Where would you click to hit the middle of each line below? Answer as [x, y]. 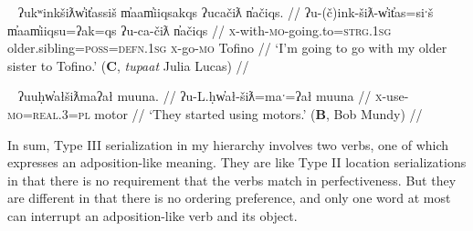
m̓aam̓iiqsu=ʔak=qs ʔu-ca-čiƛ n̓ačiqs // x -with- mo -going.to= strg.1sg [200, 30]
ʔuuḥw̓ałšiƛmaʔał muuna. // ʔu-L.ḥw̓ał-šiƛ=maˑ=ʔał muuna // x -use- [213, 96]
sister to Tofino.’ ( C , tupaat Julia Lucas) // [128, 65]
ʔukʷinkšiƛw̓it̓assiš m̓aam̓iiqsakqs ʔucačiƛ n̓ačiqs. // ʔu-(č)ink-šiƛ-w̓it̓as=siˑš [226, 12]
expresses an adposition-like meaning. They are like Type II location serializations [237, 162]
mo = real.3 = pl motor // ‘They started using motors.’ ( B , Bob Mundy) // [215, 113]
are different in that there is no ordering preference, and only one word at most [229, 198]
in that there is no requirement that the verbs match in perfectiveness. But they [232, 180]
